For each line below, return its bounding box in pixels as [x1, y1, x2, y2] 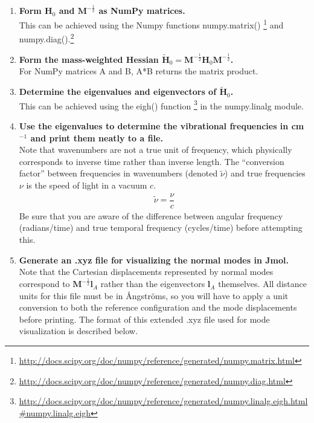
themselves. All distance [218, 277, 307, 290]
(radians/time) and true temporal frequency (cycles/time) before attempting [19, 221, 303, 234]
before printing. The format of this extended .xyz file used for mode [19, 312, 270, 325]
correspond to [19, 277, 70, 290]
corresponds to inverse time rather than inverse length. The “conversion [19, 155, 284, 167]
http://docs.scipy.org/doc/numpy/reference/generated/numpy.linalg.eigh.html [19, 395, 308, 407]
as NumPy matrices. [98, 4, 185, 17]
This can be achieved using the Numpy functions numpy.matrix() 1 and [19, 16, 284, 31]
